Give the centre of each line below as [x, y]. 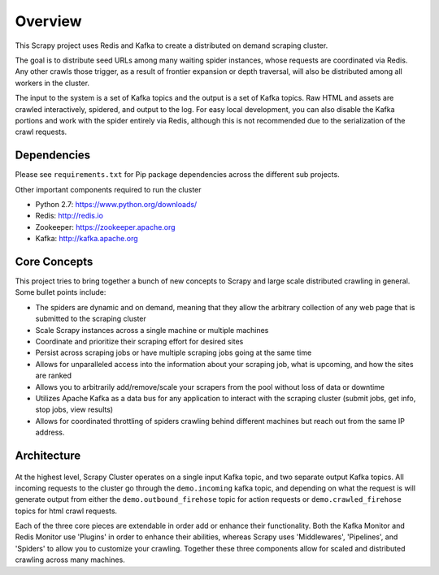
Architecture [48, 455]
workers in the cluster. [52, 83]
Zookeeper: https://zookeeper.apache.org [105, 227]
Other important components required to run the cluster [109, 189]
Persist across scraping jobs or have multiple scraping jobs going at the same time [174, 352]
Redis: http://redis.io [69, 216]
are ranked [54, 376]
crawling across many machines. [70, 560]
